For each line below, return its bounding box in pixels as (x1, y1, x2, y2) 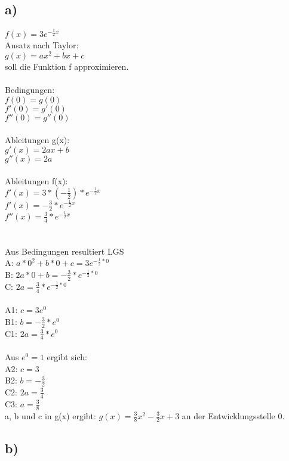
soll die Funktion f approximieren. (5, 60, 129, 72)
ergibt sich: (47, 350, 88, 363)
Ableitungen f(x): (5, 175, 68, 187)
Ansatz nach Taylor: (5, 39, 79, 51)
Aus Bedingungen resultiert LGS (5, 245, 124, 257)
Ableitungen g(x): (5, 134, 70, 146)
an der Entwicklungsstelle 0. (182, 409, 285, 422)
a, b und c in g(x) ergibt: (5, 409, 96, 422)
